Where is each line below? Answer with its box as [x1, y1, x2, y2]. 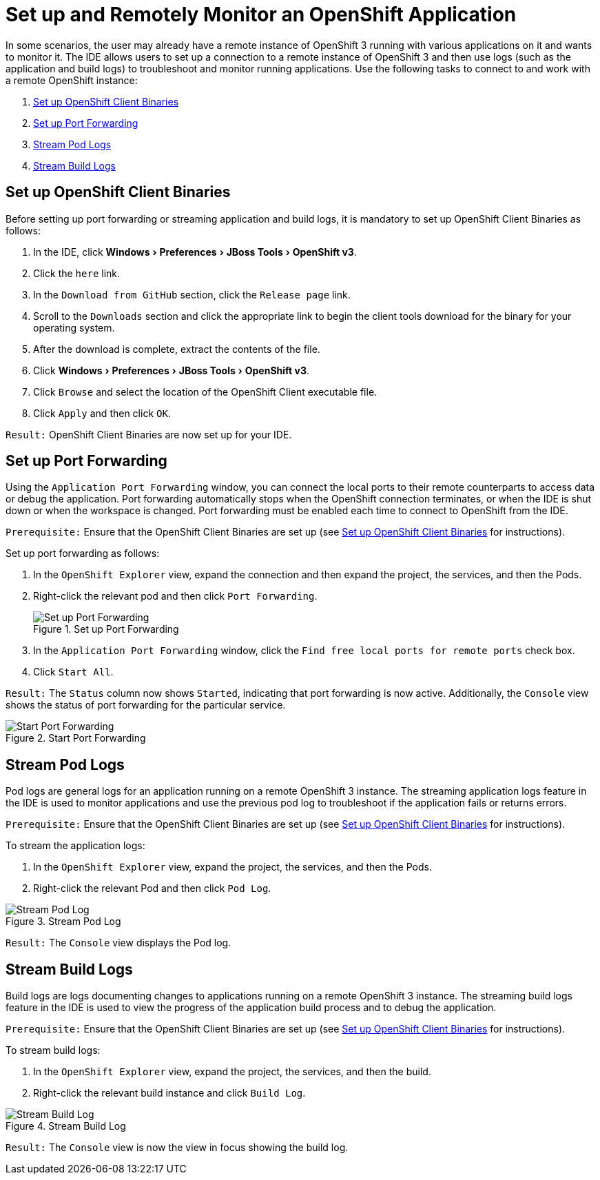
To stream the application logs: [6, 840, 145, 852]
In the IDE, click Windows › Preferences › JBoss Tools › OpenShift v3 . [33, 245, 357, 258]
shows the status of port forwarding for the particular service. [6, 699, 286, 711]
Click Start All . [33, 666, 114, 678]
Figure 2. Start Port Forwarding [6, 732, 146, 744]
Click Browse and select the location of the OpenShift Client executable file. [33, 385, 377, 398]
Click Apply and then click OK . [33, 407, 171, 419]
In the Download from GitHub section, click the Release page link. [33, 288, 351, 301]
